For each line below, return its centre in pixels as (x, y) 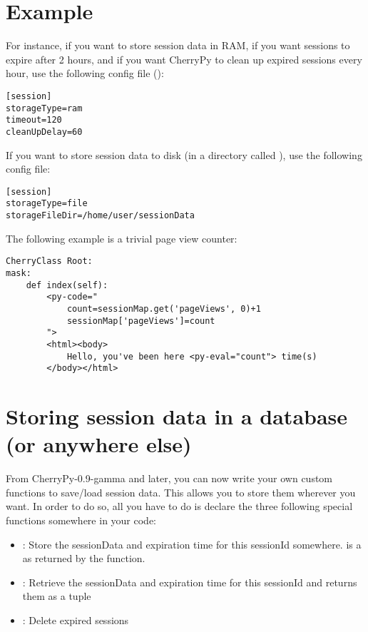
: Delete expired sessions (76, 620)
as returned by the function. (84, 558)
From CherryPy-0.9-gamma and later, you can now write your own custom (169, 478)
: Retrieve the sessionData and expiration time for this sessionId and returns (190, 582)
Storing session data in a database (177, 416)
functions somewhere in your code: (81, 520)
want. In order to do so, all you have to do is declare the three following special (179, 506)
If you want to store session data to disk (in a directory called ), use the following (184, 154)
